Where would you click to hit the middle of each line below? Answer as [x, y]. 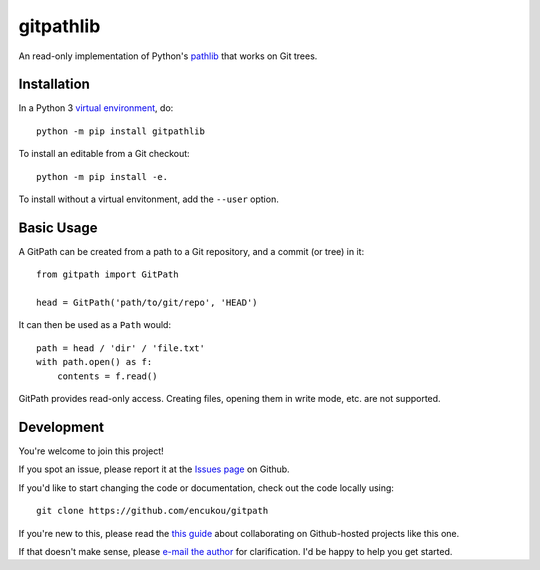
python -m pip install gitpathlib [120, 131]
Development [61, 426]
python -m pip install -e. [102, 176]
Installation [54, 84]
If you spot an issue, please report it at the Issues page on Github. [154, 469]
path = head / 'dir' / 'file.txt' [120, 348]
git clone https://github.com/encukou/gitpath [152, 511]
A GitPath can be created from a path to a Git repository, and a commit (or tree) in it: [191, 251]
